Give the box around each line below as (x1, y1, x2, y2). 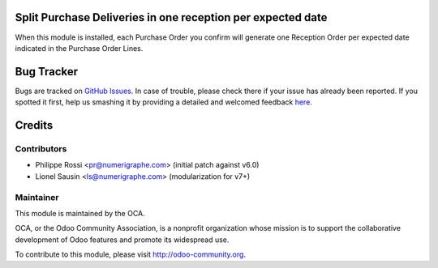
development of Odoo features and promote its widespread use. (15, 235, 230, 245)
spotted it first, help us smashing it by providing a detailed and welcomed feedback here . (15, 97, 312, 107)
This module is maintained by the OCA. (15, 208, 145, 218)
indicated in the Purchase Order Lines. (15, 43, 144, 53)
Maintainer (15, 191, 59, 202)
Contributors (15, 143, 67, 154)
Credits (15, 118, 54, 133)
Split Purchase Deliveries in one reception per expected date (15, 11, 328, 24)
